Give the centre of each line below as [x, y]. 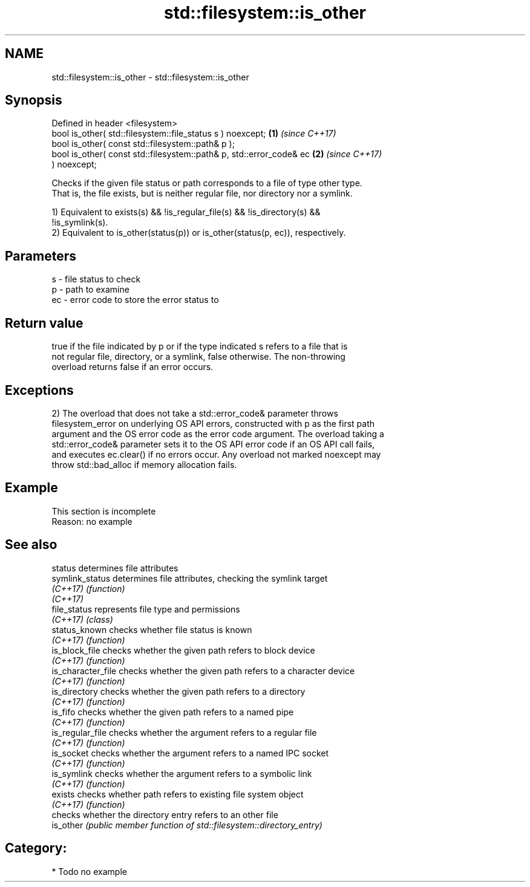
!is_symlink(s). [80, 223]
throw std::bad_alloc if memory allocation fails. [144, 464]
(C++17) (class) [82, 619]
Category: [36, 848]
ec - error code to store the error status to [135, 300]
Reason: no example [92, 521]
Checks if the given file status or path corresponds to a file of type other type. [207, 183]
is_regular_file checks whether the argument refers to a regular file [184, 732]
